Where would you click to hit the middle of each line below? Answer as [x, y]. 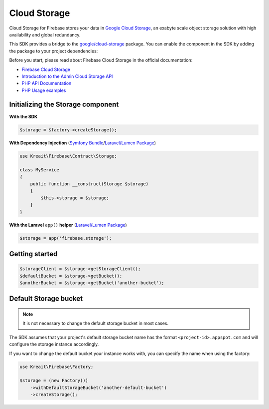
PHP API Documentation [47, 83]
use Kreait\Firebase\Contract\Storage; [68, 156]
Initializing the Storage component [64, 105]
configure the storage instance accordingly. [54, 344]
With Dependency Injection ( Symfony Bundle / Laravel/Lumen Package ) [83, 143]
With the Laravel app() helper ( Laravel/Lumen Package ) [68, 225]
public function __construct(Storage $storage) [89, 184]
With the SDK [23, 116]
